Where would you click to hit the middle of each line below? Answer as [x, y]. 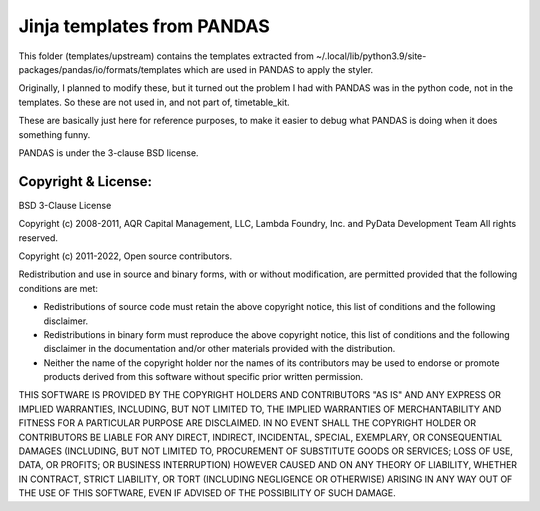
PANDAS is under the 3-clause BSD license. [108, 152]
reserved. [38, 237]
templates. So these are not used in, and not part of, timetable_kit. [154, 102]
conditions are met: [58, 288]
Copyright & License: [85, 181]
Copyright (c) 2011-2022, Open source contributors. [125, 256]
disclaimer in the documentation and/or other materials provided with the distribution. [219, 349]
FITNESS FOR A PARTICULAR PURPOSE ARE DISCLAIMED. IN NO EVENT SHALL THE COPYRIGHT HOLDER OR [247, 423]
